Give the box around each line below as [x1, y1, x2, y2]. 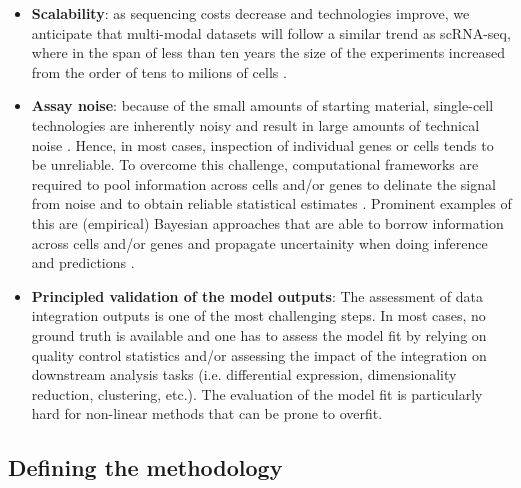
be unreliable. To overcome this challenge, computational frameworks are [31, 154, 479, 175]
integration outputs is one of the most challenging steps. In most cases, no [31, 305, 486, 326]
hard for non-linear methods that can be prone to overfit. [31, 403, 383, 424]
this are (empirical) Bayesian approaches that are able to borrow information [31, 212, 504, 233]
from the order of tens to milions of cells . [31, 61, 287, 82]
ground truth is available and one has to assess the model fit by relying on [31, 324, 487, 345]
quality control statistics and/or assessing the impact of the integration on [31, 344, 487, 365]
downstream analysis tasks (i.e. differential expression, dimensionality [31, 364, 457, 385]
